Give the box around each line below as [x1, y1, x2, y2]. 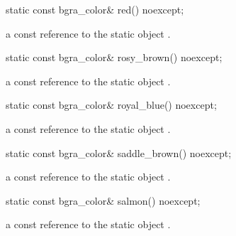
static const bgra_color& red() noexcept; [6, 2, 184, 16]
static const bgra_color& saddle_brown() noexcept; [6, 145, 232, 160]
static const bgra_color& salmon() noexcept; [6, 193, 201, 208]
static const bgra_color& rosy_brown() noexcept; [6, 50, 223, 65]
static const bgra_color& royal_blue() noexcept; [6, 97, 217, 112]
